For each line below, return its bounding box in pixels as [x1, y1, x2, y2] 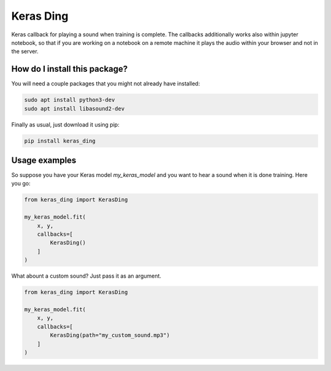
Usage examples [11, 155, 77, 165]
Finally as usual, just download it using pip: [11, 120, 120, 128]
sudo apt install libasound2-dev [24, 105, 125, 112]
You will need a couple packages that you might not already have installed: [11, 80, 200, 87]
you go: [11, 180, 31, 187]
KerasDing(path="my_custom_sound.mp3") [50, 332, 170, 339]
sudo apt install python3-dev [24, 96, 115, 104]
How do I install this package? [11, 64, 128, 74]
